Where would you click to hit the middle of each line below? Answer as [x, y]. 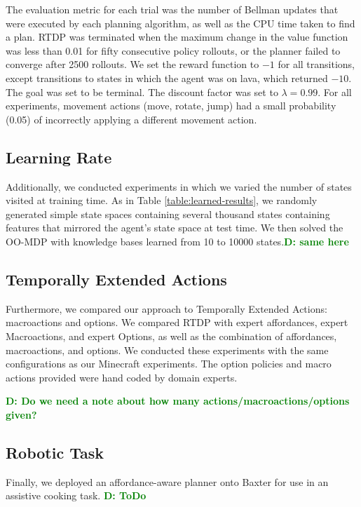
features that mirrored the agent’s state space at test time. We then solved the [175, 228]
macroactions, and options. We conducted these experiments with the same [167, 350]
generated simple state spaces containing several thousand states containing [168, 214]
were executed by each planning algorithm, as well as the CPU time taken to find [180, 23]
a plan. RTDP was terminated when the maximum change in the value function [177, 37]
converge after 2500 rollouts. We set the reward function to [132, 64]
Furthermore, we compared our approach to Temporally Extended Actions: [166, 308]
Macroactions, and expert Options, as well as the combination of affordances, [171, 336]
